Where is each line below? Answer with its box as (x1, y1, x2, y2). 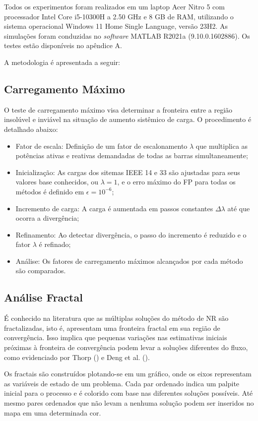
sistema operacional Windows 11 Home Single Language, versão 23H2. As (4, 21, 228, 31)
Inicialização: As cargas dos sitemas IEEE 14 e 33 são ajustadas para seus (15, 167, 240, 177)
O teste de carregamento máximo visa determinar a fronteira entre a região (4, 104, 233, 115)
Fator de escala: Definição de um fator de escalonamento (15, 140, 188, 151)
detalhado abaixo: (4, 123, 58, 134)
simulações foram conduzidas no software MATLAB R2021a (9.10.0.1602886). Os (4, 30, 250, 41)
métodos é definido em (15, 186, 84, 196)
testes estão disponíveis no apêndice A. (4, 40, 122, 51)
